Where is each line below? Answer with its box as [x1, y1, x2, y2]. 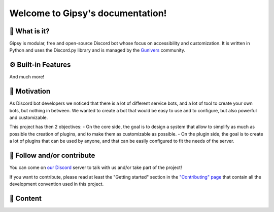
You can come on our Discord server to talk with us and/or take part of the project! [9, 164, 182, 171]
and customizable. [9, 114, 48, 121]
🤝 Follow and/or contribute [9, 151, 95, 160]
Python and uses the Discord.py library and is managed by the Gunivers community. [9, 47, 185, 53]
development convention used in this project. [9, 181, 104, 187]
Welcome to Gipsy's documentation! [9, 8, 167, 19]
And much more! [9, 74, 45, 80]
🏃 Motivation [9, 87, 51, 96]
